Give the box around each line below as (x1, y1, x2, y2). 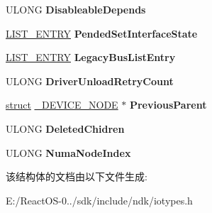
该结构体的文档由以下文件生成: (6, 169, 147, 184)
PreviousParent (129, 97, 207, 112)
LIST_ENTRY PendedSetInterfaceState (6, 26, 198, 40)
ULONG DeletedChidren (6, 121, 125, 136)
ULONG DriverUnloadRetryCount (6, 73, 174, 88)
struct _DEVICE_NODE (6, 97, 118, 112)
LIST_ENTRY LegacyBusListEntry (6, 50, 176, 65)
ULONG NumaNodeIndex (6, 145, 131, 160)
